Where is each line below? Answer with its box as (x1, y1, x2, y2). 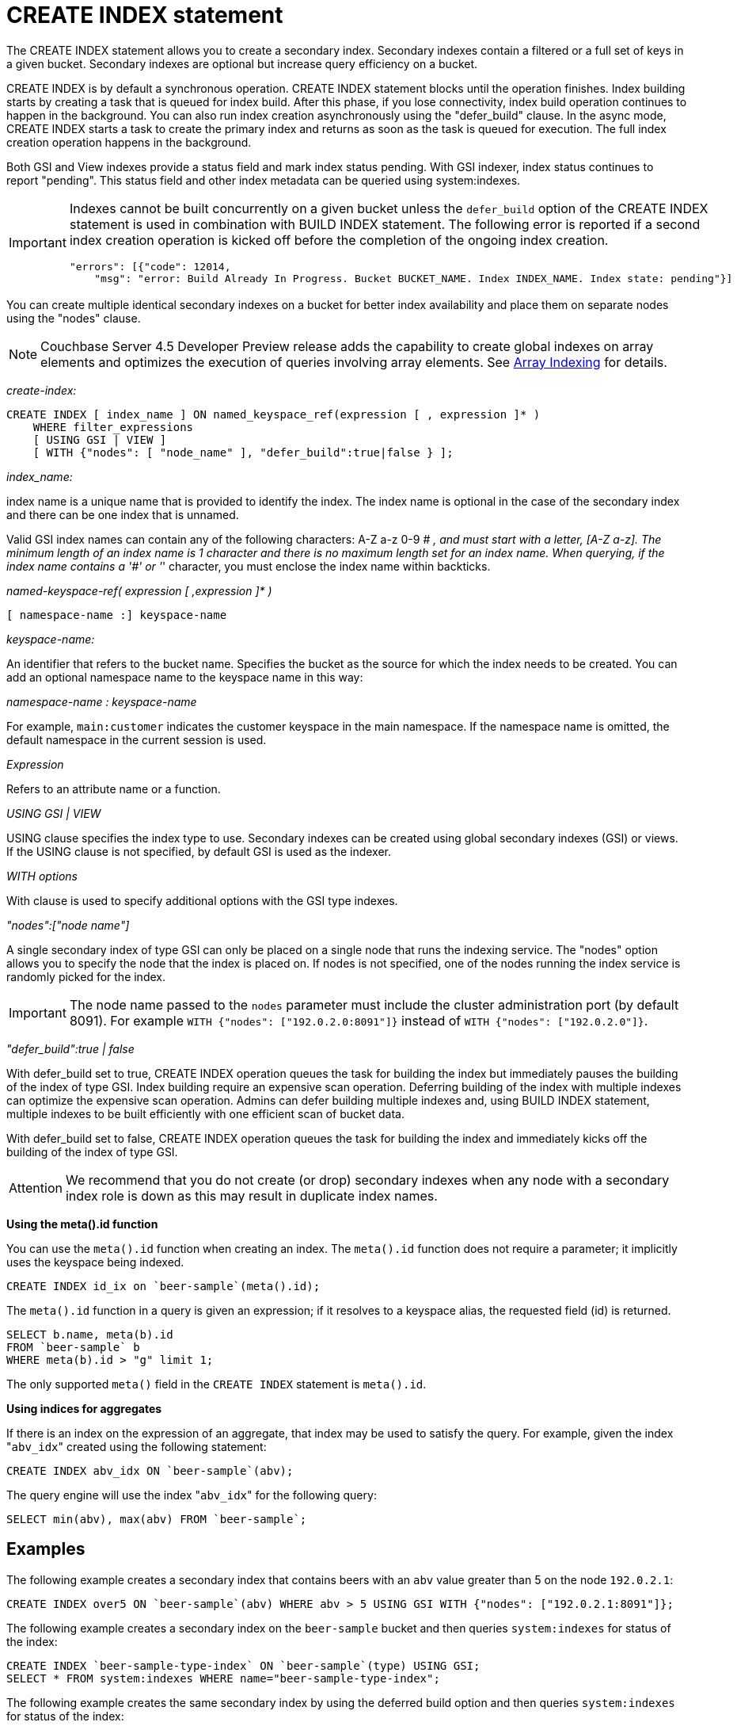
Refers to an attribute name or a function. (6, 781, 221, 796)
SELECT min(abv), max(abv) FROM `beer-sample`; (6, 1512, 307, 1526)
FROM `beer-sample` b (6, 1340, 140, 1354)
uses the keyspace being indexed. (6, 1254, 184, 1269)
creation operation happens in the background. (6, 135, 252, 149)
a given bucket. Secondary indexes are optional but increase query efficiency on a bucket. (6, 56, 478, 71)
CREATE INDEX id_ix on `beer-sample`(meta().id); (6, 1279, 321, 1293)
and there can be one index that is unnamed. (6, 507, 239, 521)
